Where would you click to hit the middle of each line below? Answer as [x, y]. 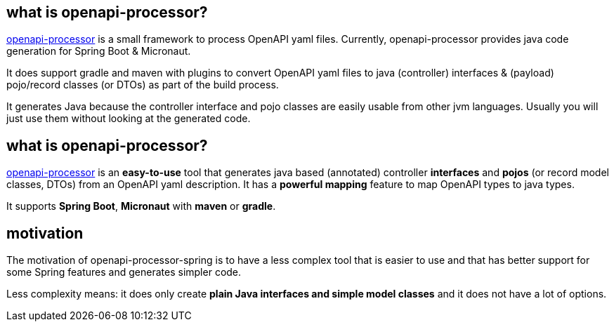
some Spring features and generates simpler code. [124, 272]
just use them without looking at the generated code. [129, 119]
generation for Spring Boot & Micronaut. [99, 51]
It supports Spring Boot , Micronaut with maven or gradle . [141, 206]
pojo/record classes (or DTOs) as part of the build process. [143, 85]
